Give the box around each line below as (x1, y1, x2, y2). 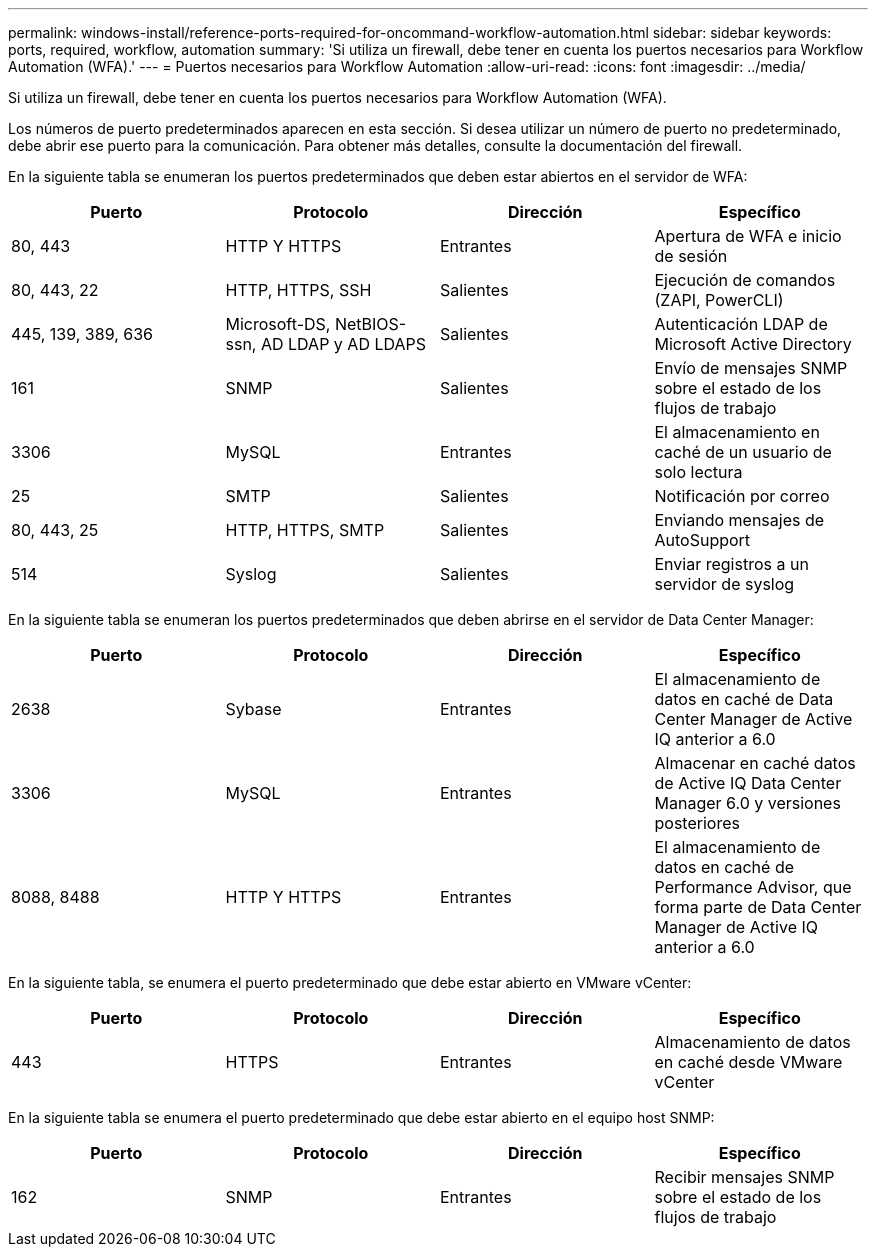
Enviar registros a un (654, 554, 809, 574)
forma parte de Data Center (654, 897, 862, 917)
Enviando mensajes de (654, 510, 825, 530)
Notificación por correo (654, 486, 830, 506)
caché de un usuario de (654, 442, 832, 462)
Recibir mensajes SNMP (654, 1167, 835, 1187)
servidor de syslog (654, 574, 795, 594)
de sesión (654, 246, 728, 266)
